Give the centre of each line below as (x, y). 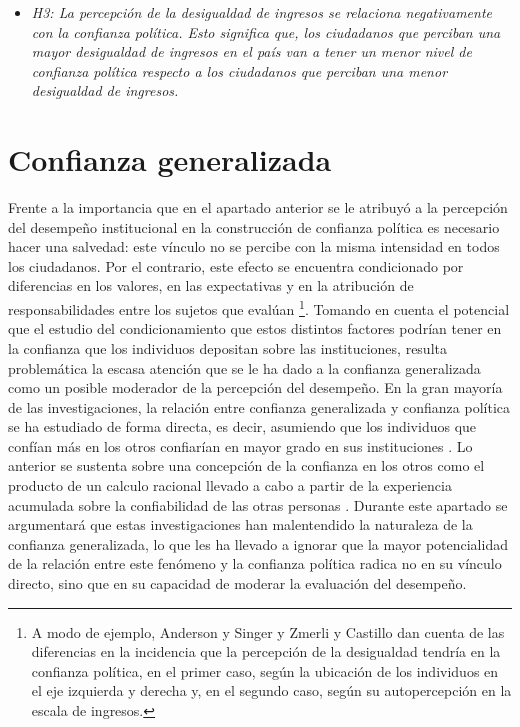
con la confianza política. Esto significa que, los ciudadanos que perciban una (266, 31)
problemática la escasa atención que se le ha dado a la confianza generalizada (244, 367)
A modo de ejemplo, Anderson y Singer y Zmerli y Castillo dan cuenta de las (268, 631)
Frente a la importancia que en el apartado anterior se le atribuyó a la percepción (258, 207)
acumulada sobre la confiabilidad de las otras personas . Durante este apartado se (258, 504)
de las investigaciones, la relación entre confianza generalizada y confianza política (259, 406)
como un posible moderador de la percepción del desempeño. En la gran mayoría (255, 387)
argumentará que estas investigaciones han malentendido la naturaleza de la (240, 524)
